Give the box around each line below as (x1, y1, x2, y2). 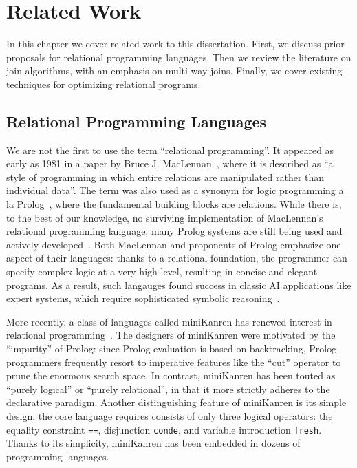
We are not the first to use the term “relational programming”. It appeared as (6, 142, 334, 157)
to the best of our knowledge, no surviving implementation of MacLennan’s (6, 210, 323, 224)
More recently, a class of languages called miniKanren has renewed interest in (6, 314, 332, 328)
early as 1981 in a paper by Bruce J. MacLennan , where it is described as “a (6, 156, 334, 171)
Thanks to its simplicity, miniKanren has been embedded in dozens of (6, 436, 301, 450)
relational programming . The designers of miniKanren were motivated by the (6, 328, 336, 342)
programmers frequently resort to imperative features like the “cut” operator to (6, 354, 341, 369)
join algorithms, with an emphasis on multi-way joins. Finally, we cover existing (6, 63, 343, 78)
